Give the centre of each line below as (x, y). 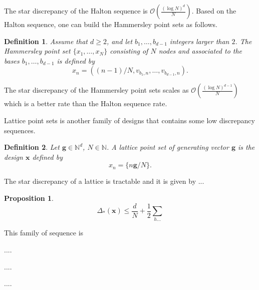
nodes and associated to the (200, 51)
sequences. (20, 130)
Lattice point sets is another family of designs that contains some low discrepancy (129, 120)
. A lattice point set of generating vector (168, 147)
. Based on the (214, 11)
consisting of (129, 51)
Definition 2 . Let (32, 147)
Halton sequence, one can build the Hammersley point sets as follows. (111, 24)
